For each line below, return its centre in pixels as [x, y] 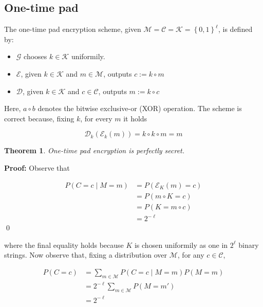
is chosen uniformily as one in [181, 245]
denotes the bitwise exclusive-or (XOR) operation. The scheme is [140, 108]
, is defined [235, 29]
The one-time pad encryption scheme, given [73, 29]
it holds [135, 118]
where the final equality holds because [64, 245]
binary [249, 245]
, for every [96, 118]
